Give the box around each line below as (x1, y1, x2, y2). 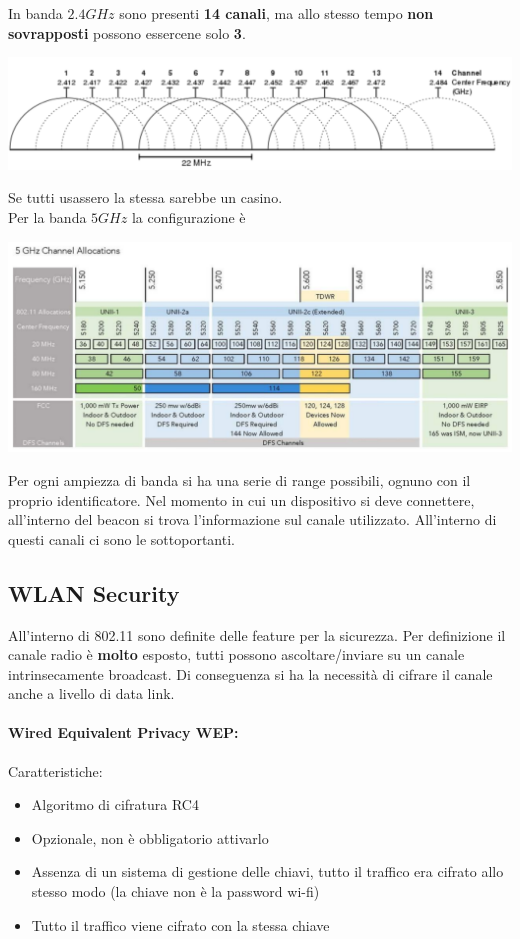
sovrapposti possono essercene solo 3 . (8, 22, 246, 43)
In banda (8, 3, 63, 23)
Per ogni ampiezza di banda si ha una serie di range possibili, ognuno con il (8, 469, 471, 490)
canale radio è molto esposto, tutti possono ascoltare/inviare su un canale (8, 644, 465, 665)
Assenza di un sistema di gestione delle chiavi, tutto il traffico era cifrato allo (31, 861, 504, 882)
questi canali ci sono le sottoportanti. (8, 528, 235, 549)
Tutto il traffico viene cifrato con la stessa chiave (31, 914, 330, 935)
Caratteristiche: (8, 760, 103, 781)
